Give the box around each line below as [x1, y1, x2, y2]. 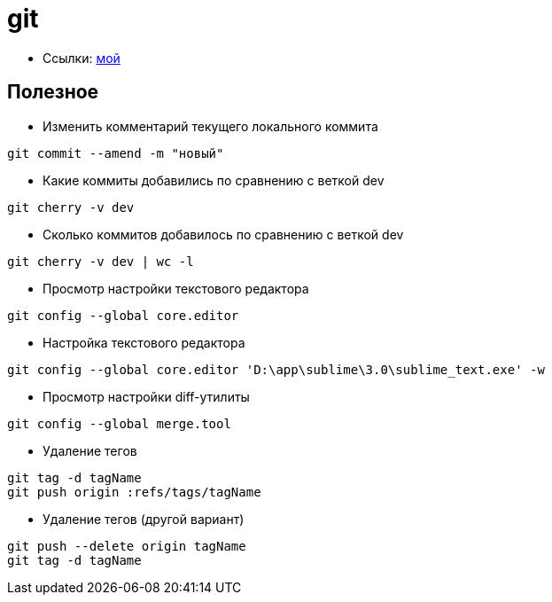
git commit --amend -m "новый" [7, 145, 224, 160]
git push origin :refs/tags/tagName [7, 484, 261, 499]
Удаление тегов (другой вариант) [43, 511, 245, 527]
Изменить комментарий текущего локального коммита [43, 118, 378, 134]
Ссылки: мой [43, 50, 121, 66]
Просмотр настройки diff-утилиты [43, 388, 250, 404]
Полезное [7, 81, 99, 104]
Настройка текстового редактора [43, 334, 245, 350]
